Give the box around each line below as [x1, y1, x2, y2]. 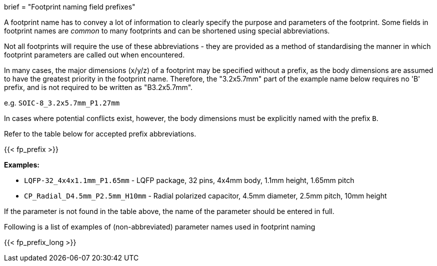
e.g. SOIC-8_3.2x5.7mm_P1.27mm [4, 98, 120, 107]
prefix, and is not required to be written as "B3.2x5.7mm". [4, 83, 193, 91]
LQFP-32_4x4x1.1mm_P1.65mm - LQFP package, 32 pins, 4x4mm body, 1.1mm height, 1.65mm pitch [24, 176, 354, 184]
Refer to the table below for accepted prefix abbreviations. [4, 129, 196, 138]
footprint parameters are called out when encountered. [4, 50, 185, 59]
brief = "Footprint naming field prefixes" [4, 2, 135, 11]
